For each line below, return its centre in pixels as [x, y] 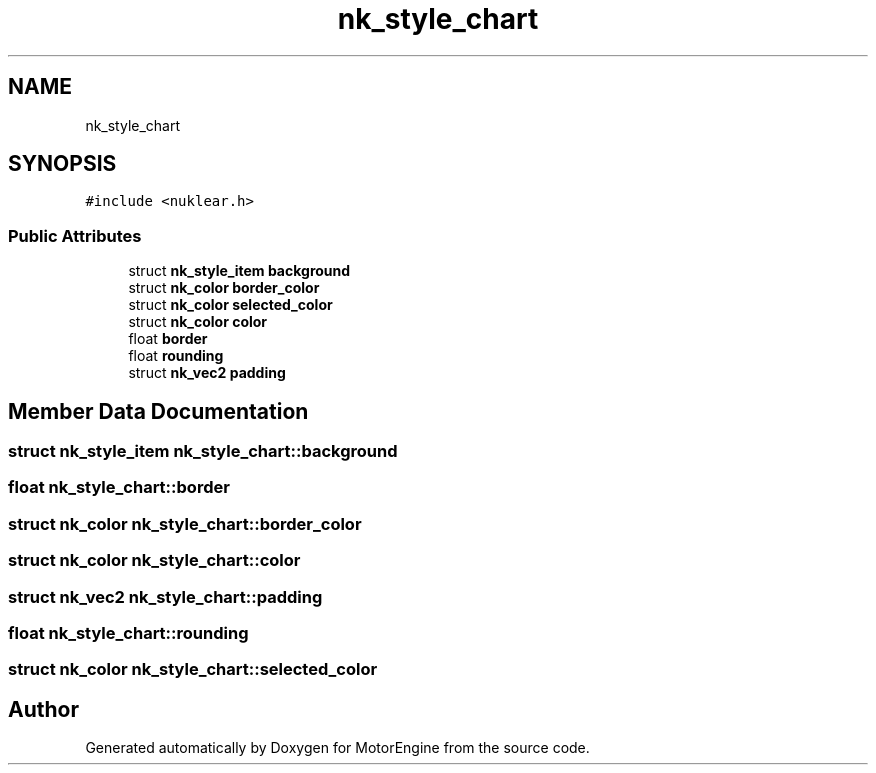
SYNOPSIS [62, 164]
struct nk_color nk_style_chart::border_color [185, 523]
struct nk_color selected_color [230, 305]
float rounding [176, 356]
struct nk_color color [198, 322]
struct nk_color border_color [224, 288]
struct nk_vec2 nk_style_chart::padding [165, 596]
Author [43, 709]
